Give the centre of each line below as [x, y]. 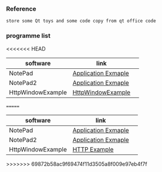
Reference [21, 9]
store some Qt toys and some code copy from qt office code [81, 21]
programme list [28, 36]
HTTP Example [93, 149]
